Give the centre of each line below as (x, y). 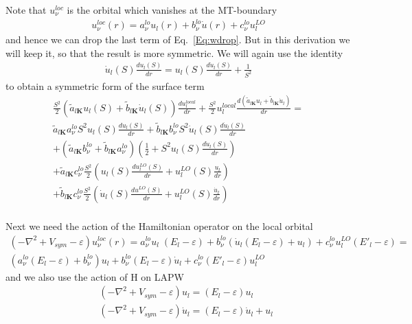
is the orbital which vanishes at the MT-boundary (172, 10)
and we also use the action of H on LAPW (95, 276)
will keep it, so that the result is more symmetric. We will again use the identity (174, 53)
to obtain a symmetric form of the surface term (105, 85)
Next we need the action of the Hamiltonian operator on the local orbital (159, 225)
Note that (26, 10)
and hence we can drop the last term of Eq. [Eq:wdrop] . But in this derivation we (178, 39)
